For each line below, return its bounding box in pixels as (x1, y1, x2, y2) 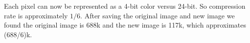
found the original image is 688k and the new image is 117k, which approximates (4, 20, 246, 30)
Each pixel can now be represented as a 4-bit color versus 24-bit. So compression (4, 1, 246, 11)
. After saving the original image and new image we (80, 10, 235, 20)
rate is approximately (4, 10, 68, 20)
